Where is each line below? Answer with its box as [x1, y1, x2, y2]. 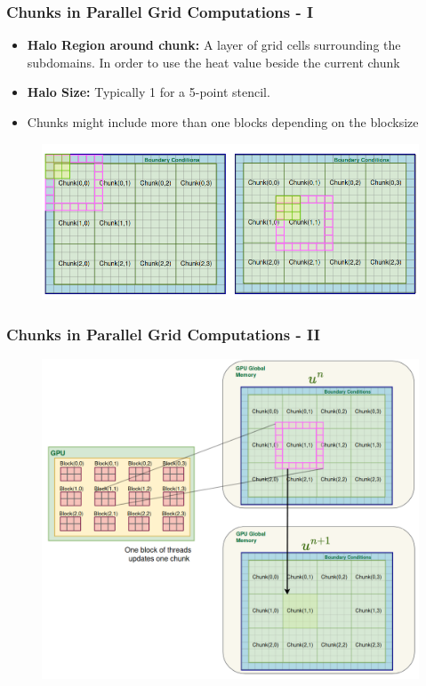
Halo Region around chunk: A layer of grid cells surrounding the [27, 36, 401, 54]
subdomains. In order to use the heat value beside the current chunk [27, 52, 400, 71]
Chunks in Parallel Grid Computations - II [6, 323, 320, 345]
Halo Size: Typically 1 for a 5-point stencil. [27, 83, 270, 101]
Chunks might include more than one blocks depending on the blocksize [27, 113, 419, 131]
